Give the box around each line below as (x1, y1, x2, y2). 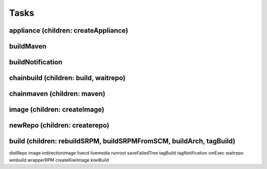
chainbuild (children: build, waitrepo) (9, 74, 126, 82)
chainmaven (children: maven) (9, 90, 106, 98)
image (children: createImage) (9, 106, 105, 114)
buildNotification (9, 58, 63, 66)
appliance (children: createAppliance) (9, 26, 129, 35)
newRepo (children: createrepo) (9, 121, 110, 130)
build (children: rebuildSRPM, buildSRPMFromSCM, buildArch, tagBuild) (9, 137, 236, 146)
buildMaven (9, 42, 47, 51)
